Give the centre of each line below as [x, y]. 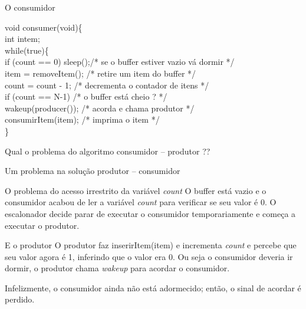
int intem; [22, 39]
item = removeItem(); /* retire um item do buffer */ [101, 73]
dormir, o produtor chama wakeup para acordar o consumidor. [117, 268]
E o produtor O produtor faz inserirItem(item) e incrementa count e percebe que [151, 245]
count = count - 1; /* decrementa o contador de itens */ [107, 85]
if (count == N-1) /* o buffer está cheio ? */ [86, 96]
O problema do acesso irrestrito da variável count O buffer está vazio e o [136, 190]
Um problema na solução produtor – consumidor [93, 171]
